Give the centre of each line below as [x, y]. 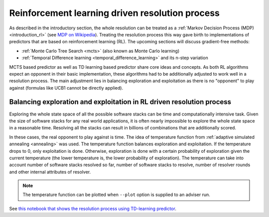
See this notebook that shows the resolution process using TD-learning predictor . [93, 209]
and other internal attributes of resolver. [50, 172]
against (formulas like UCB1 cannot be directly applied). [66, 88]
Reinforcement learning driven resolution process [115, 13]
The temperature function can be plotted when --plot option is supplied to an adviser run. [116, 195]
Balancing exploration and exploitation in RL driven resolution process [120, 102]
